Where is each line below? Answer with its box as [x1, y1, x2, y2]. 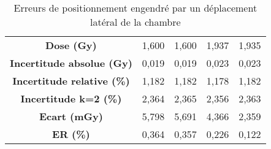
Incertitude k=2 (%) [20, 91, 122, 105]
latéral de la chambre [90, 15, 181, 29]
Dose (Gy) [45, 38, 97, 52]
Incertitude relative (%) [12, 74, 130, 88]
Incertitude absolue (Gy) [10, 56, 132, 70]
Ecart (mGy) [39, 109, 103, 123]
